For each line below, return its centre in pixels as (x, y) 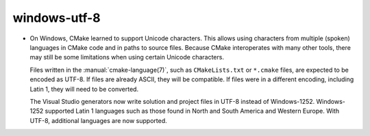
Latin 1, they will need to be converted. (84, 89)
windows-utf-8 (57, 18)
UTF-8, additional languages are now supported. (98, 120)
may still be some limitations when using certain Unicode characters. (127, 57)
